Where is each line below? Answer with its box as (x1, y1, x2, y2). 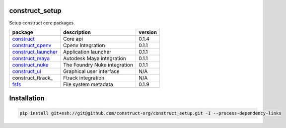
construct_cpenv (12, 42, 52, 49)
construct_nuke (12, 61, 49, 68)
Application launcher (63, 48, 112, 55)
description (63, 29, 91, 36)
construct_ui (12, 67, 42, 74)
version (138, 29, 157, 36)
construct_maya (12, 55, 50, 62)
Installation (9, 94, 45, 103)
